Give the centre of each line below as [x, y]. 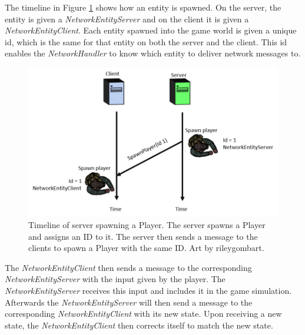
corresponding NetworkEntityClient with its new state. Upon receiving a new [143, 314]
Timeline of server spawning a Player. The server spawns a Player [147, 224]
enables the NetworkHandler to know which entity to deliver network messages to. [153, 53]
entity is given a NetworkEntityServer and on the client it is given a [127, 19]
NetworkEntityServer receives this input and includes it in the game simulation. [148, 290]
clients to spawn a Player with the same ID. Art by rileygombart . [146, 248]
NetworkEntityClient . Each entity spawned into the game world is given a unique [151, 30]
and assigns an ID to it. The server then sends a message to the [143, 236]
